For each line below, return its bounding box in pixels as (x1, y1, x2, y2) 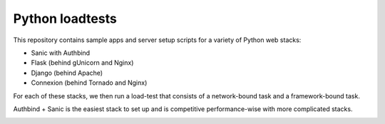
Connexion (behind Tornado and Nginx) (31, 78, 148, 87)
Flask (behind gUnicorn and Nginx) (31, 58, 134, 67)
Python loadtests (13, 11, 117, 26)
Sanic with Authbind (31, 48, 91, 57)
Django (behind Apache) (31, 68, 103, 77)
